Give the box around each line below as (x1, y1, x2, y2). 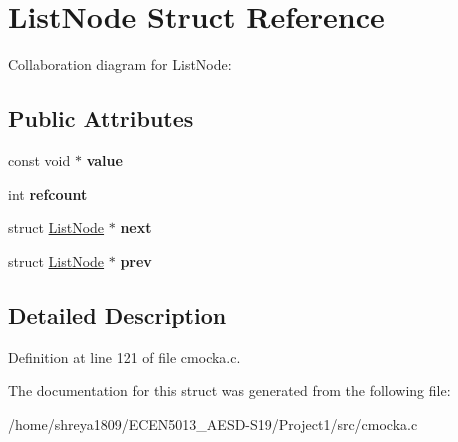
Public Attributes (8, 103, 194, 134)
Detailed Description (8, 299, 227, 330)
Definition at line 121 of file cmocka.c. (8, 346, 241, 367)
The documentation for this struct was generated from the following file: (8, 380, 451, 401)
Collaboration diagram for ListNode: (8, 54, 232, 75)
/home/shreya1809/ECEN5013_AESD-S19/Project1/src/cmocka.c (8, 413, 418, 434)
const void (8, 149, 71, 170)
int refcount (8, 183, 88, 204)
